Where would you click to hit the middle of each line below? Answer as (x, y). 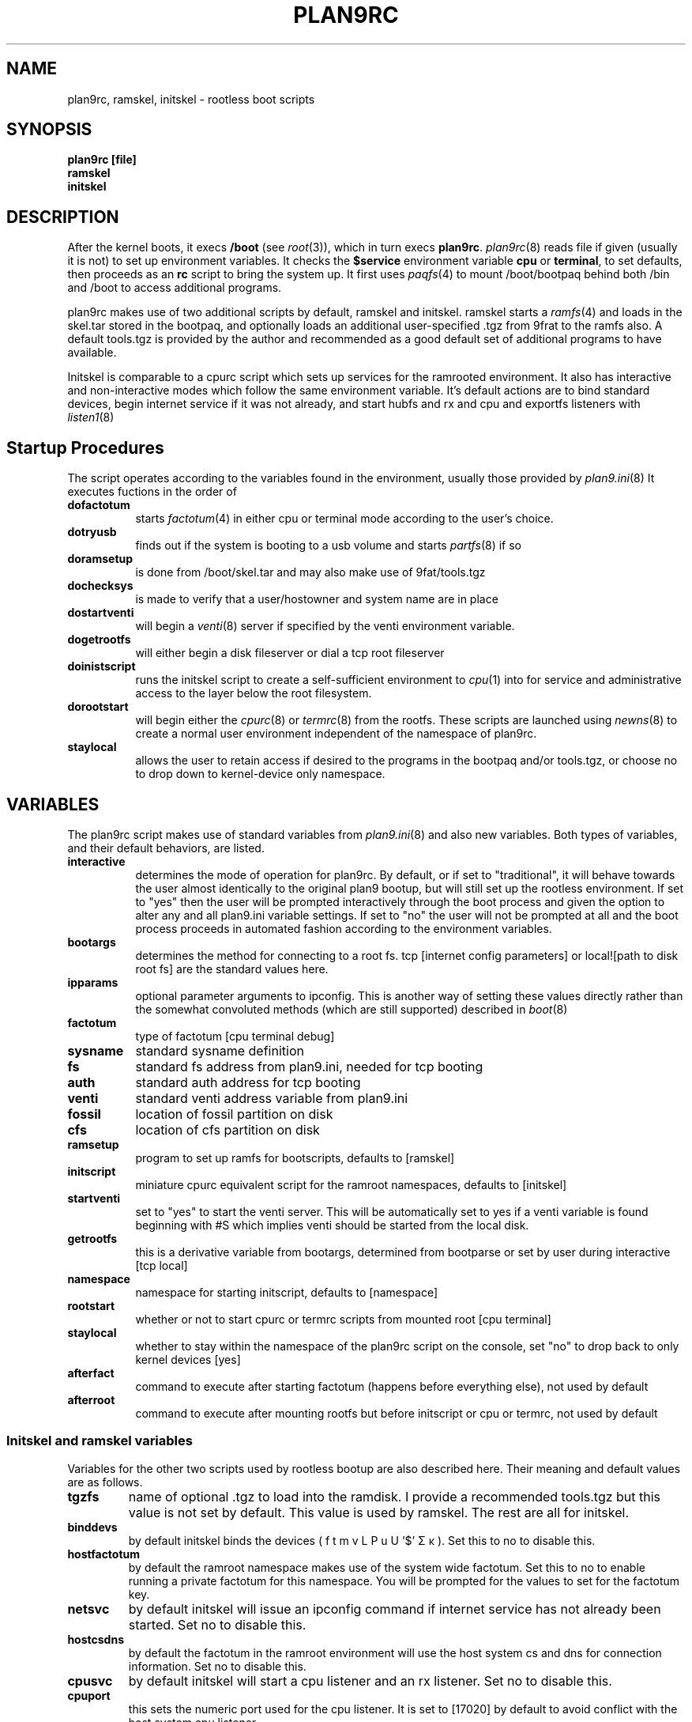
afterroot (91, 1399)
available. (92, 353)
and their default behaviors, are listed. (166, 848)
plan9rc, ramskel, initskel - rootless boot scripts (191, 99)
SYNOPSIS (49, 130)
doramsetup (100, 559)
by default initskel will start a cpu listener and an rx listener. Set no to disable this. (370, 1680)
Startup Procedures (85, 447)
